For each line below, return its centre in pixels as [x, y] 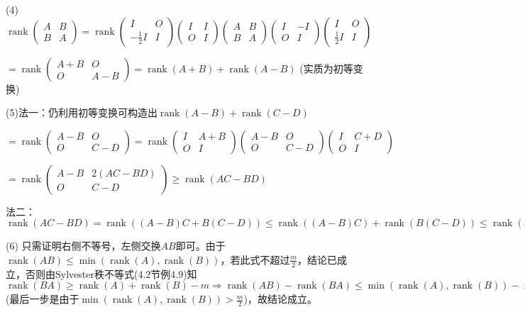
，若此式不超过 [255, 259]
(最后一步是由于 [43, 299]
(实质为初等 [326, 68]
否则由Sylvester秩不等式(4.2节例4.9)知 [111, 273]
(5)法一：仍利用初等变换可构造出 [82, 112]
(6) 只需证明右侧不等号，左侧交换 [83, 246]
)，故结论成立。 [280, 299]
